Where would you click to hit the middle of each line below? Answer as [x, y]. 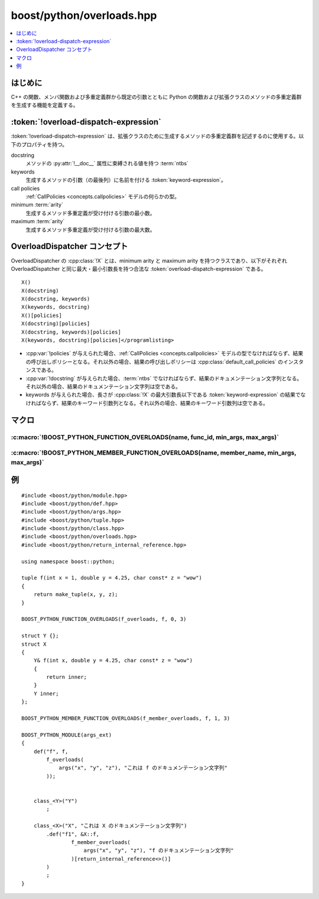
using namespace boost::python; [68, 561]
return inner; [67, 677]
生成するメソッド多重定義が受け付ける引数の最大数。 [90, 230]
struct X [34, 644]
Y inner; [46, 693]
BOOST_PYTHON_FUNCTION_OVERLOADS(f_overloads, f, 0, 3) [104, 619]
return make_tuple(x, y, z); [76, 594]
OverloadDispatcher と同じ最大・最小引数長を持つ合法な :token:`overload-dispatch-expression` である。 [139, 269]
